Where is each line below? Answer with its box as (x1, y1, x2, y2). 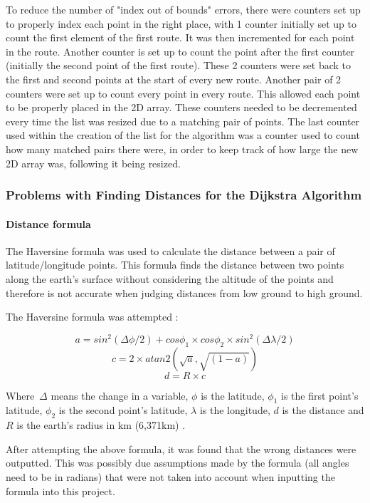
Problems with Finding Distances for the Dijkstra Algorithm (6, 186, 362, 204)
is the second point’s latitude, (58, 403, 188, 418)
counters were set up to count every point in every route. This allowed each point (6, 85, 361, 100)
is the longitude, (199, 403, 270, 418)
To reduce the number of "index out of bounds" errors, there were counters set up (6, 2, 361, 16)
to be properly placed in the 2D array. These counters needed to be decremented (6, 100, 357, 115)
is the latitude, (201, 388, 265, 403)
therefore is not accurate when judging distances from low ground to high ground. (6, 285, 363, 300)
